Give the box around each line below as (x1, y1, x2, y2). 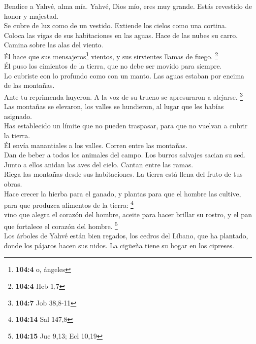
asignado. (4, 111, 32, 121)
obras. (4, 179, 22, 189)
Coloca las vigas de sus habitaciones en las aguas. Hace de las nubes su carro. (4, 30, 238, 40)
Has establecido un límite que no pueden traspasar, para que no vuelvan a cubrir (4, 120, 248, 131)
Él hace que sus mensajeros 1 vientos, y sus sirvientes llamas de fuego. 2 (4, 49, 218, 61)
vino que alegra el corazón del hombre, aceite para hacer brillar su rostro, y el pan (4, 209, 252, 220)
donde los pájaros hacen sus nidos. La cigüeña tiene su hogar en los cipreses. (4, 240, 234, 250)
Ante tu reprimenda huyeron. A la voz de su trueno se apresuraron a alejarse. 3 (4, 90, 243, 102)
